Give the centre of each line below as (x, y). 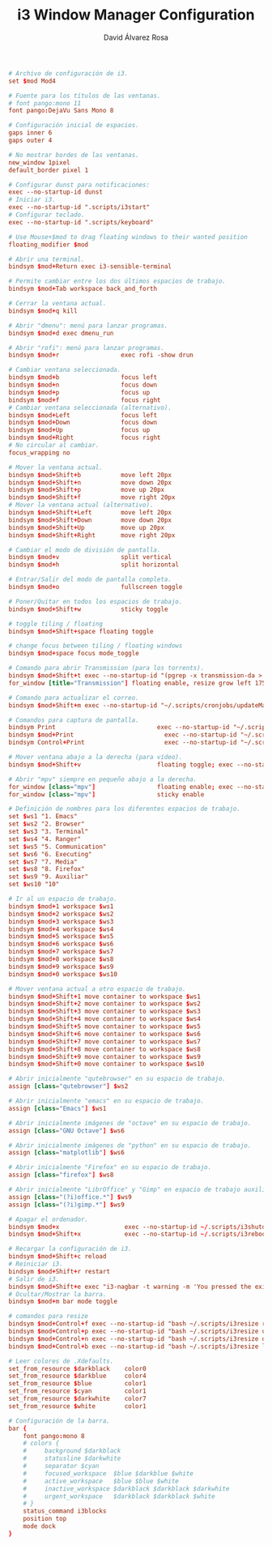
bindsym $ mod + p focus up (79, 392)
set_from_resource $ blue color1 (78, 1384)
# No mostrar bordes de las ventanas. (74, 155)
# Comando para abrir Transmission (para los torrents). (106, 668)
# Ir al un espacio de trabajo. (63, 899)
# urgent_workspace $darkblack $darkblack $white (119, 1496)
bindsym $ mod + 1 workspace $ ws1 (61, 906)
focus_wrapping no (39, 452)
